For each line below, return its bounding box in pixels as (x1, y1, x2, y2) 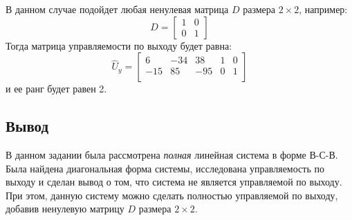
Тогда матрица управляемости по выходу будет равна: (6, 38, 232, 52)
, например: (299, 2, 348, 16)
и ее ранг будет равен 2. (6, 81, 107, 96)
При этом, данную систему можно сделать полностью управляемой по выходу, (6, 188, 338, 202)
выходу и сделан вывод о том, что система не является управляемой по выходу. (6, 174, 342, 189)
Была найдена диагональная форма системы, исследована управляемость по (6, 161, 324, 175)
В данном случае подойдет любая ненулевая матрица (6, 2, 229, 16)
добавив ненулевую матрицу (6, 201, 124, 216)
